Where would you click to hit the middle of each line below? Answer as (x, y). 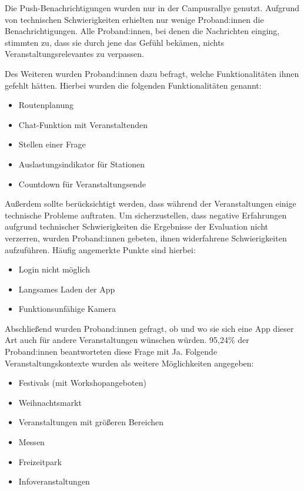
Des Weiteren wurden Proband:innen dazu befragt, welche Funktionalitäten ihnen (152, 73)
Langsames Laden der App (67, 289)
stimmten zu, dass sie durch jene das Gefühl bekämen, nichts (115, 42)
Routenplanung (46, 105)
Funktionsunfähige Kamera (67, 309)
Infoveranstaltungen (54, 481)
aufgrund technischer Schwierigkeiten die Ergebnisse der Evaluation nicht (137, 226)
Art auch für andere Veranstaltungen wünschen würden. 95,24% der (127, 340)
